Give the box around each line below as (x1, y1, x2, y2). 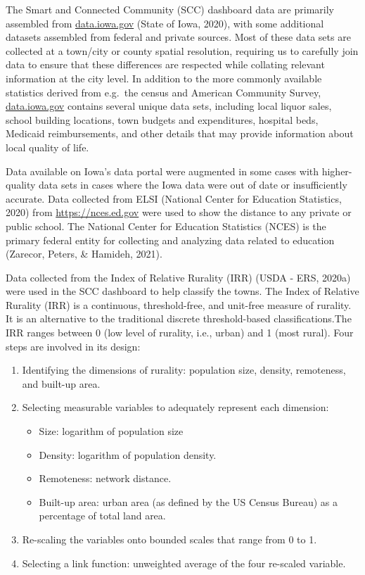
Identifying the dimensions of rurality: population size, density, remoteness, (22, 362, 346, 377)
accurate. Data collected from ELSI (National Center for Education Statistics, (6, 191, 342, 206)
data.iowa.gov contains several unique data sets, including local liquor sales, (6, 99, 332, 113)
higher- (321, 163, 352, 178)
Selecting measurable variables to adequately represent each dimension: (22, 400, 329, 415)
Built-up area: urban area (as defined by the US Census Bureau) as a (39, 494, 338, 509)
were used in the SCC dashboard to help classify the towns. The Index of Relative (6, 284, 359, 298)
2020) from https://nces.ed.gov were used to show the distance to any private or (6, 205, 352, 220)
